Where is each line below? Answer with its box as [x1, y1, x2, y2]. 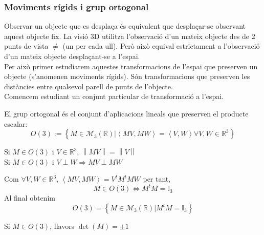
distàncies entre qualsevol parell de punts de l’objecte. [4, 81, 173, 91]
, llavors [50, 221, 75, 231]
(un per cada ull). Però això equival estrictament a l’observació [62, 41, 260, 51]
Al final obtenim [4, 192, 55, 203]
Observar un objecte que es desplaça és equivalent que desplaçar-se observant [4, 21, 246, 31]
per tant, [143, 173, 171, 184]
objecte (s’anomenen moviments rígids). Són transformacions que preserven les [4, 71, 250, 82]
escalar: [4, 118, 28, 129]
